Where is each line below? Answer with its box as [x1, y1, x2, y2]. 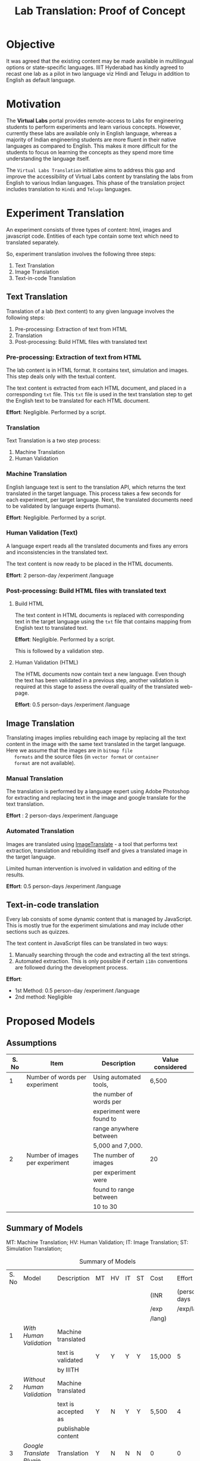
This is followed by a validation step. [14, 648, 104, 655]
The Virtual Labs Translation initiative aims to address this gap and [6, 166, 176, 173]
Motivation [6, 97, 61, 111]
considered [154, 1063, 187, 1071]
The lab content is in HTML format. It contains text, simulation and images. [6, 366, 189, 374]
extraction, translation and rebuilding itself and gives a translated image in [6, 847, 187, 854]
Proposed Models [6, 1014, 95, 1028]
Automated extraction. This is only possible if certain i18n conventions [14, 958, 188, 965]
